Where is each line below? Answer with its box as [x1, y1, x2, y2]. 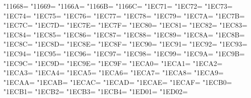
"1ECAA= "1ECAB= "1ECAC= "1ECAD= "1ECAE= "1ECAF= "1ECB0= [3, 77, 232, 87]
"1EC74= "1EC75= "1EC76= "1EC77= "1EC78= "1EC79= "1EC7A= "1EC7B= [3, 10, 245, 20]
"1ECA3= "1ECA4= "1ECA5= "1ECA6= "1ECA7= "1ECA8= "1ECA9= [3, 67, 224, 78]
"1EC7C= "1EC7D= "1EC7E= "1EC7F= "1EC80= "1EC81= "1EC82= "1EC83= [3, 20, 248, 30]
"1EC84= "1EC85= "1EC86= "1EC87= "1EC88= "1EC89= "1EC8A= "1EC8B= [3, 29, 245, 39]
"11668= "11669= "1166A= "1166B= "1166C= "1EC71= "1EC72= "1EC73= [3, 1, 233, 11]
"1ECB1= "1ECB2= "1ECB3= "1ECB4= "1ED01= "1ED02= [3, 86, 188, 97]
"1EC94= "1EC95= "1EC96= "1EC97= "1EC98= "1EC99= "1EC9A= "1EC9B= [3, 48, 245, 58]
